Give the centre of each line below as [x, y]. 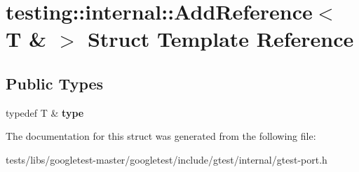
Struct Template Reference [221, 39]
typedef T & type [45, 112]
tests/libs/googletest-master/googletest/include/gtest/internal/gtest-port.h [167, 159]
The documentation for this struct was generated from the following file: [161, 136]
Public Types [55, 83]
